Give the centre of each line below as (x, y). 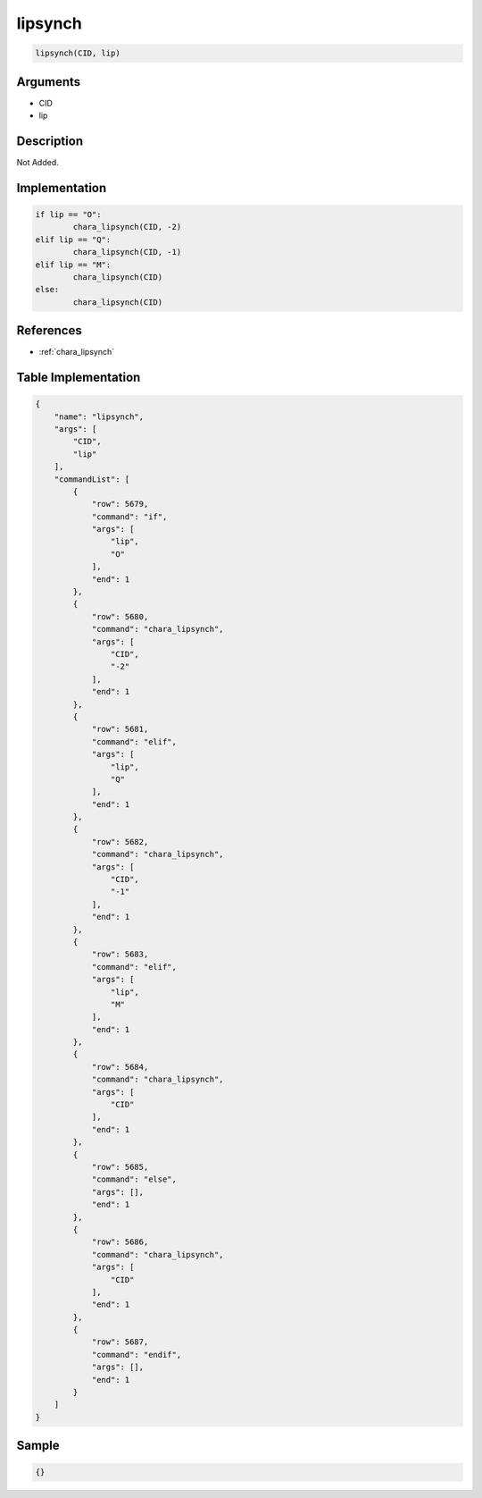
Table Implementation (79, 377)
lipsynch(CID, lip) (78, 53)
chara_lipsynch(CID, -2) (127, 227)
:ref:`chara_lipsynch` (77, 352)
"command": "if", (129, 517)
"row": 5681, (120, 729)
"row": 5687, (120, 1342)
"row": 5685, (120, 1167)
